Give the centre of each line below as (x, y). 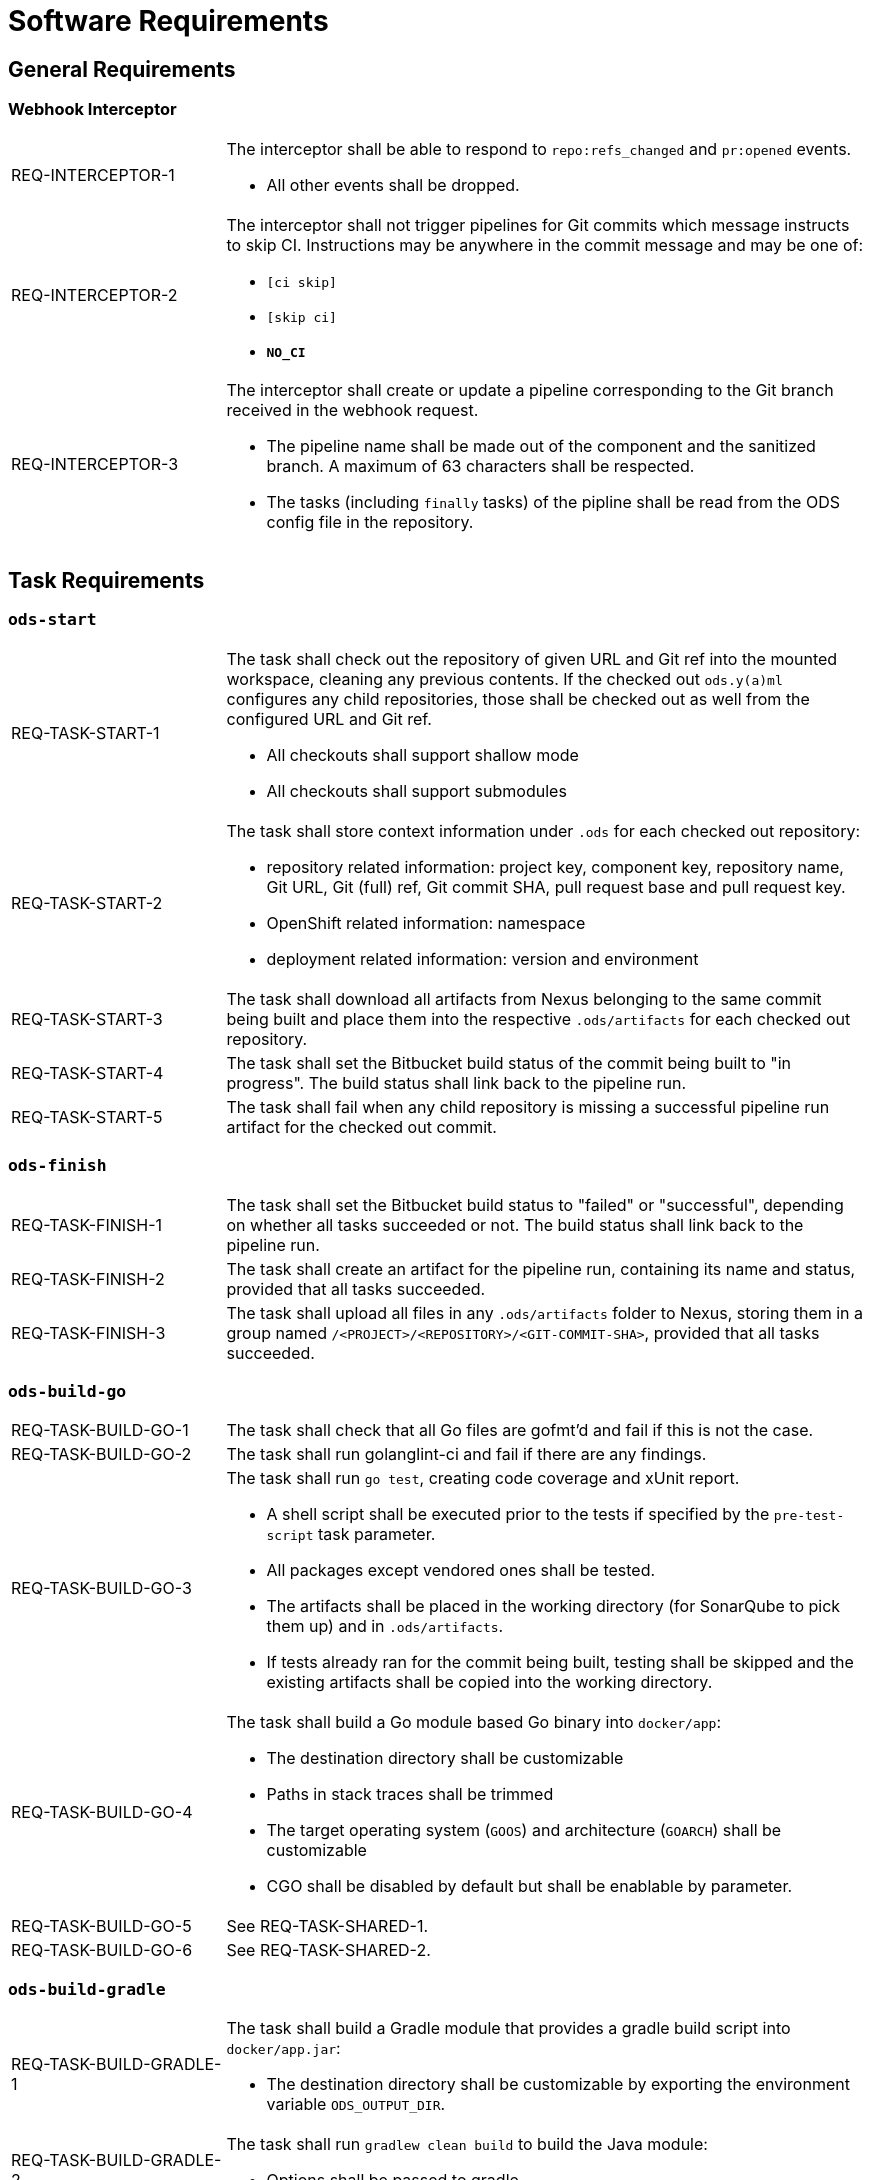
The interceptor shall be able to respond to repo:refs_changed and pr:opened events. (539, 148)
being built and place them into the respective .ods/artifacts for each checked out (538, 1018)
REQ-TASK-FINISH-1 (87, 1224)
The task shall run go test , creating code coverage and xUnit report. (483, 1478)
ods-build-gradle (87, 1989)
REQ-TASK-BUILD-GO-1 (100, 1430)
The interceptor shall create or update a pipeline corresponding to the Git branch (530, 389)
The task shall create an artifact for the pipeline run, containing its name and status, (541, 1268)
